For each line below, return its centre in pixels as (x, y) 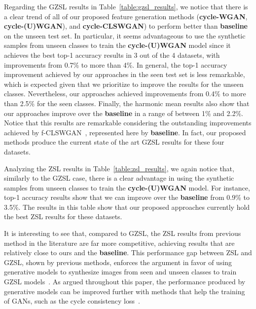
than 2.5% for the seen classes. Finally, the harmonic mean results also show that (127, 103)
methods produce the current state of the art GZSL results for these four (114, 142)
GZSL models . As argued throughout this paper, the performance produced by (125, 282)
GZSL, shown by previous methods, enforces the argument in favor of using (118, 262)
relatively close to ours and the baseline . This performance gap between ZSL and (128, 252)
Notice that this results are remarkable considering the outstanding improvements (128, 123)
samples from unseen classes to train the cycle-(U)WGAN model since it (117, 45)
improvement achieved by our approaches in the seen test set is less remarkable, (125, 74)
